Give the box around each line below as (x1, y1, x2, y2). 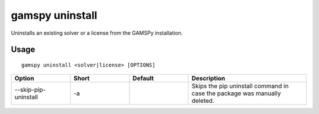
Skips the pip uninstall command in (191, 82, 289, 90)
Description (191, 74, 226, 82)
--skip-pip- (14, 86, 46, 94)
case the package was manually (191, 89, 281, 98)
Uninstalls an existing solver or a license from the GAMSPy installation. (11, 29, 183, 36)
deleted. (191, 97, 215, 105)
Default (132, 74, 154, 82)
